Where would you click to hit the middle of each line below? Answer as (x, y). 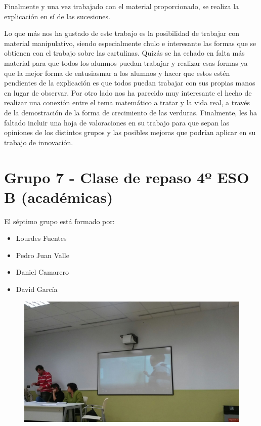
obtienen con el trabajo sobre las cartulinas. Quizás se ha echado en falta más (124, 53)
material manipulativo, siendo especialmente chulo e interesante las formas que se (130, 43)
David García (37, 289)
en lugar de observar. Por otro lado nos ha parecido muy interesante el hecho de (128, 92)
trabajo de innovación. (39, 142)
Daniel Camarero (42, 272)
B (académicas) (59, 197)
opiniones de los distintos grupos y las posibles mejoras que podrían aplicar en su (130, 132)
